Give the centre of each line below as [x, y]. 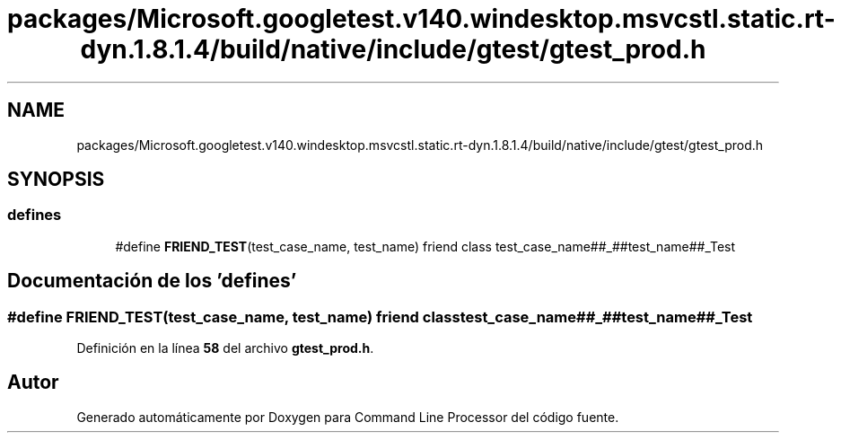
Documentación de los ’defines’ [152, 281]
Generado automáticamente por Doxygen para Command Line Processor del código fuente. [348, 417]
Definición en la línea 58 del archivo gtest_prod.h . [225, 348]
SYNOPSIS [56, 180]
